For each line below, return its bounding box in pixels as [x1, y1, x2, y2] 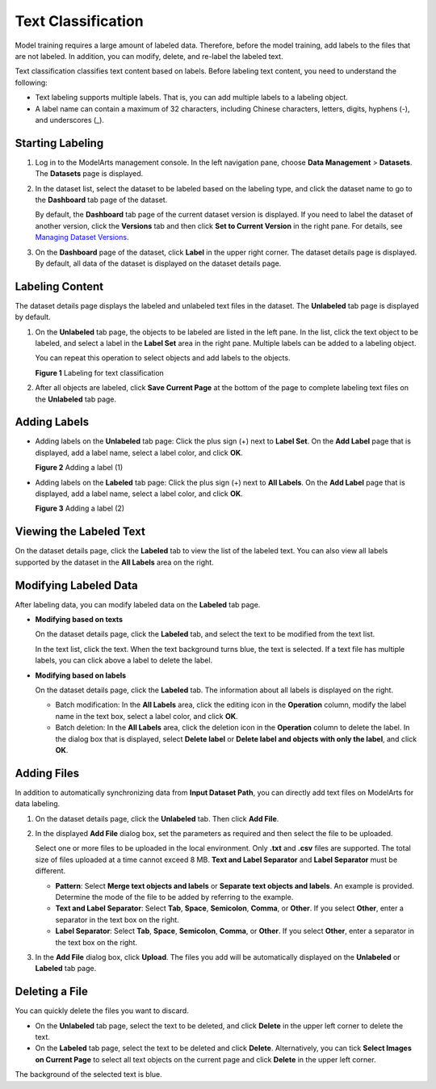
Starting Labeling [15, 136, 104, 149]
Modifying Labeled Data [15, 578, 138, 592]
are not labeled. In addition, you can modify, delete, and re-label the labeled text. [15, 51, 283, 61]
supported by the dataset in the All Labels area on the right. [15, 557, 214, 567]
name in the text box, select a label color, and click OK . [55, 711, 238, 721]
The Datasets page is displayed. [35, 169, 144, 179]
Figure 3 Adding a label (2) [35, 503, 125, 513]
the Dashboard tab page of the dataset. [35, 195, 168, 204]
